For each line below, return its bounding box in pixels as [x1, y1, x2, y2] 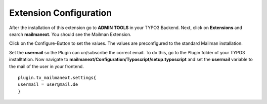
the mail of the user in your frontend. [9, 63, 84, 69]
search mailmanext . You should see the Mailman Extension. [9, 31, 132, 37]
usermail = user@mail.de [18, 82, 78, 87]
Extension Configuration [9, 7, 112, 18]
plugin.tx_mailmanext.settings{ [18, 74, 96, 80]
